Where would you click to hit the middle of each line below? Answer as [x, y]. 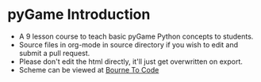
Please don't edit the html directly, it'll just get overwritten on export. [131, 61]
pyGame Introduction [79, 15]
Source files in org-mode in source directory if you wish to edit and [129, 44]
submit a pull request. [54, 53]
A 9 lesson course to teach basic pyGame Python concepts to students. [136, 36]
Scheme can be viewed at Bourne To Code [89, 69]
